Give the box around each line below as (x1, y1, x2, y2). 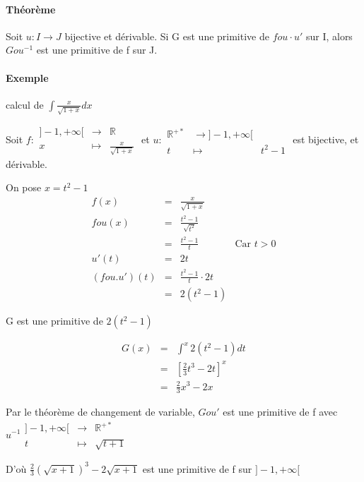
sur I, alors (305, 28, 353, 43)
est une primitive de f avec (223, 404, 338, 419)
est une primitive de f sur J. (36, 42, 158, 57)
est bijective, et (293, 132, 359, 147)
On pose (6, 180, 42, 195)
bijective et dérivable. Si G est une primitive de (64, 28, 269, 43)
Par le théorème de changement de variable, (6, 404, 195, 419)
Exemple (6, 70, 49, 85)
